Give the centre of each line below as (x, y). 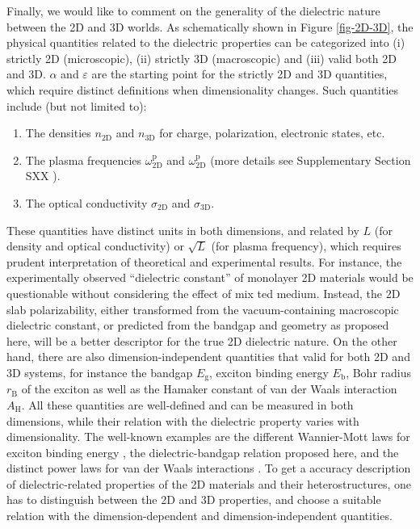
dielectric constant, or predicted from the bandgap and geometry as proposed (198, 325)
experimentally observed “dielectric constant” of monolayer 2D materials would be (210, 277)
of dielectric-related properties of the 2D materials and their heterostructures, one (209, 483)
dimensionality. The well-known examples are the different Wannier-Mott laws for (208, 437)
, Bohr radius (379, 372)
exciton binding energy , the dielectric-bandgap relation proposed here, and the (203, 452)
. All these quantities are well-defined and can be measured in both (187, 404)
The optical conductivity (86, 202)
